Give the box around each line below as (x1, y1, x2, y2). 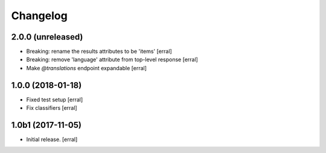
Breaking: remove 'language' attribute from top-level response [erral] (26, 56, 199, 63)
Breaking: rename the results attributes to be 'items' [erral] (26, 48, 172, 55)
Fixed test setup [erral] (26, 96, 83, 103)
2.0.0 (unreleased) (11, 32, 83, 42)
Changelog (11, 9, 68, 22)
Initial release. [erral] (26, 136, 78, 143)
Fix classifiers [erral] (26, 104, 78, 112)
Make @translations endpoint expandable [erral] (26, 64, 147, 71)
